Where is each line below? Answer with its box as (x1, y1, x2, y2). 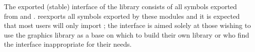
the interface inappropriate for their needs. (4, 39, 132, 49)
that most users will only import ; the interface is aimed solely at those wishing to (4, 20, 251, 30)
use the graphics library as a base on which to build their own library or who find (4, 29, 249, 39)
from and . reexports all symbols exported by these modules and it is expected (4, 11, 240, 21)
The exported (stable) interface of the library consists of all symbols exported (4, 1, 237, 11)
